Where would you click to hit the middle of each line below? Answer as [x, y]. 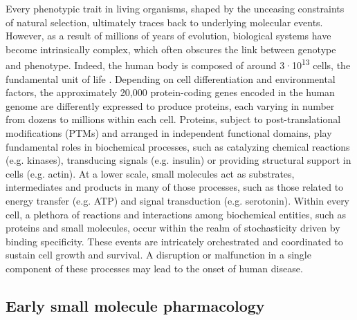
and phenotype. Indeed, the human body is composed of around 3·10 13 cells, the [178, 64]
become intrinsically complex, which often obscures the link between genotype [171, 49]
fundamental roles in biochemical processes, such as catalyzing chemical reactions [178, 146]
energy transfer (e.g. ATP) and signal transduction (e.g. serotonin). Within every [178, 200]
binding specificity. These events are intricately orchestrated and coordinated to [174, 241]
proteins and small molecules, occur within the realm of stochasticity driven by [173, 228]
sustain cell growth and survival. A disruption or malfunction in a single [158, 255]
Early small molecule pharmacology [135, 305]
